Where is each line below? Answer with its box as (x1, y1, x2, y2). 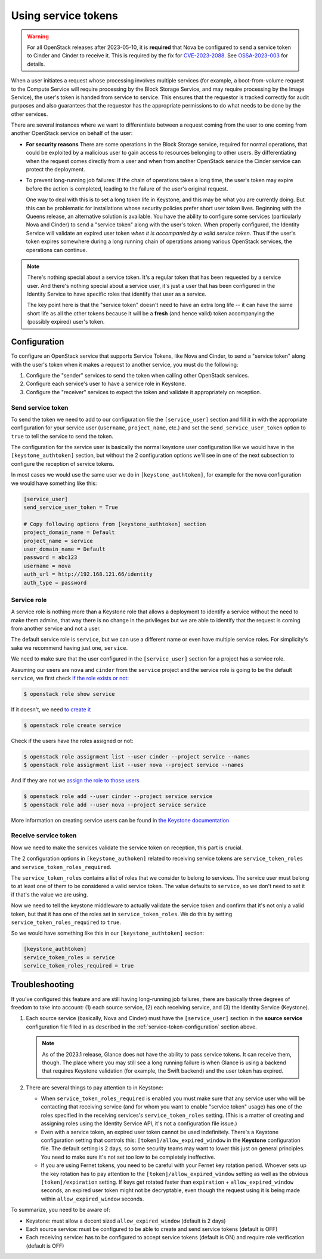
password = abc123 (23, 554, 78, 561)
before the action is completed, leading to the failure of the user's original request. (26, 185, 229, 192)
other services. (11, 110, 48, 118)
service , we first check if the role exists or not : (11, 674, 129, 681)
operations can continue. (26, 246, 88, 253)
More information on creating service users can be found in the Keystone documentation (11, 816, 230, 824)
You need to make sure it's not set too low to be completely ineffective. (41, 1153, 216, 1160)
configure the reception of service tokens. (11, 460, 114, 467)
